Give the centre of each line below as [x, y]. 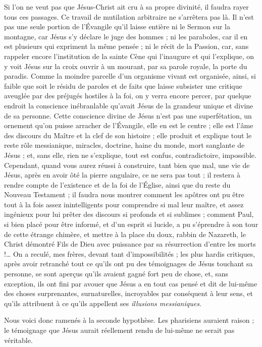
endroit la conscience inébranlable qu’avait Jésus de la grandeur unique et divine [129, 105]
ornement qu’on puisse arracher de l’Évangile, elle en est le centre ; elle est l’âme [129, 125]
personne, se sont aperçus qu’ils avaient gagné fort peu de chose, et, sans [116, 274]
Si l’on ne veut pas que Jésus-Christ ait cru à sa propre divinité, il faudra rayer [126, 7]
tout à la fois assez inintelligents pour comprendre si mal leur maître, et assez [124, 204]
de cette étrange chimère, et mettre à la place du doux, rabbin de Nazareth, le [125, 234]
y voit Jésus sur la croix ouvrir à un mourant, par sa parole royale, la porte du [126, 66]
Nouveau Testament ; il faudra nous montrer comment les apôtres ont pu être [124, 194]
